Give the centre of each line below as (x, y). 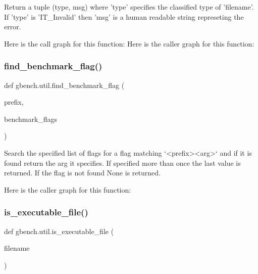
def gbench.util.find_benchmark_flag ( (64, 85)
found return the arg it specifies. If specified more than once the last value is (122, 163)
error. (13, 27)
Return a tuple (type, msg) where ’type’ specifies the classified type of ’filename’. (129, 7)
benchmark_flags (31, 119)
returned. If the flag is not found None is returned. (82, 173)
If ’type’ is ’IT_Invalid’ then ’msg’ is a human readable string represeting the (124, 16)
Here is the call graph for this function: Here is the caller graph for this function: (129, 43)
